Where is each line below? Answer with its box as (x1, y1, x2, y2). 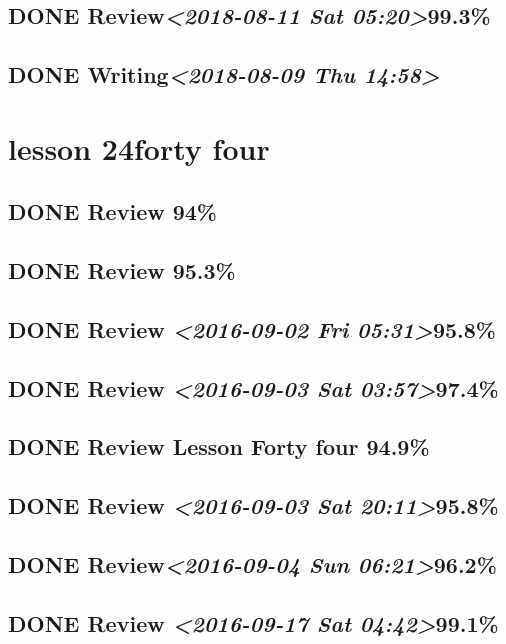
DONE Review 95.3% (8, 255, 236, 286)
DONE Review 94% (8, 196, 217, 227)
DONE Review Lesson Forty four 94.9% (8, 431, 430, 462)
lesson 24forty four (8, 127, 270, 168)
